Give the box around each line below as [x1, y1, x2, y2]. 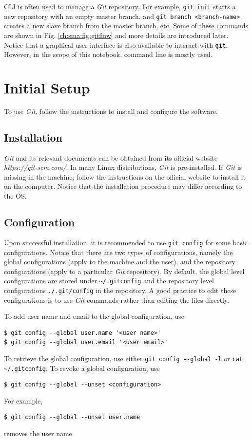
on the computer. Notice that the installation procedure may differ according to [4, 181, 242, 191]
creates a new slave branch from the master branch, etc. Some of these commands [4, 20, 248, 31]
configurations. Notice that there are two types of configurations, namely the [4, 247, 233, 257]
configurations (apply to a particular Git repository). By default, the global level [4, 266, 245, 276]
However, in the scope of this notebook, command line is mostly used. [4, 49, 213, 59]
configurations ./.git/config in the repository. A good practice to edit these [4, 285, 236, 295]
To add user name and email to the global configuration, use [4, 311, 185, 321]
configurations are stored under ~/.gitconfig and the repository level [4, 275, 214, 286]
